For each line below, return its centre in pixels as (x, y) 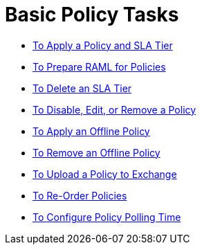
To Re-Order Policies (80, 195)
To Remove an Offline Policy (97, 152)
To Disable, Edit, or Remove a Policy (114, 109)
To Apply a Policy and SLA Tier (103, 45)
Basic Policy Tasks (92, 15)
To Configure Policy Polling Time (107, 217)
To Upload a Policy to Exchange (105, 174)
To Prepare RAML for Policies (99, 66)
